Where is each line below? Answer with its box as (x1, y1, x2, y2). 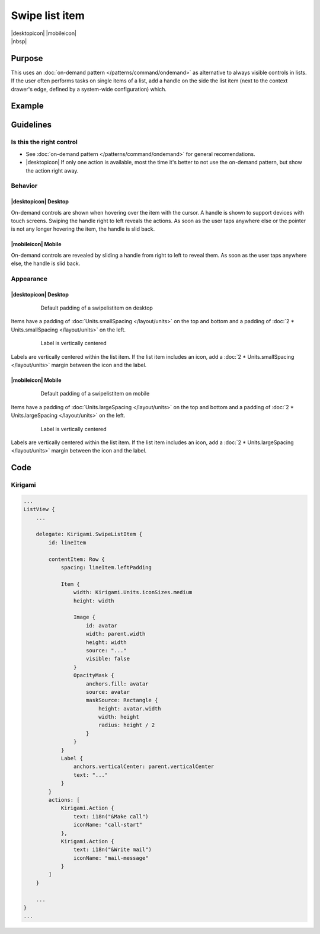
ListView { (23, 506, 55, 513)
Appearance (11, 275, 47, 283)
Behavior (11, 181, 38, 190)
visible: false (86, 655, 130, 662)
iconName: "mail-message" (73, 855, 149, 861)
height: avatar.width (98, 705, 161, 712)
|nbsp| (11, 37, 27, 44)
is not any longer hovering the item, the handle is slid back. (11, 225, 155, 232)
